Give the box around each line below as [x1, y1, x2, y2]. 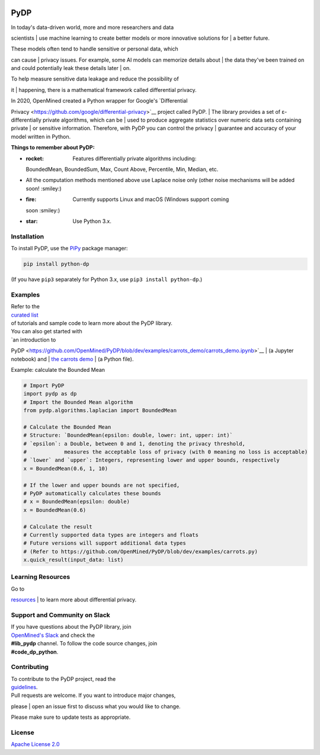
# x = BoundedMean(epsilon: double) [23, 498, 130, 505]
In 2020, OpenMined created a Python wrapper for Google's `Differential [11, 97, 188, 104]
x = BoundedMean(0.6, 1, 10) [23, 465, 108, 472]
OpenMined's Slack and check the [11, 632, 95, 639]
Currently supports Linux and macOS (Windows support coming [72, 196, 229, 203]
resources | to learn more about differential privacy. [11, 596, 137, 603]
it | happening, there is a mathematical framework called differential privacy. [11, 86, 197, 93]
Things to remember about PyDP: [11, 144, 95, 151]
